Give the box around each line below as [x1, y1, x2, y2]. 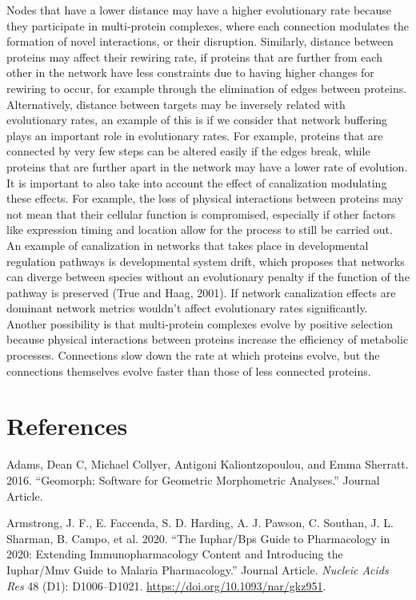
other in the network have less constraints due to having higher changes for [6, 64, 374, 81]
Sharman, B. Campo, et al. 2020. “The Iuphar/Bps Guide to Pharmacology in [6, 530, 390, 546]
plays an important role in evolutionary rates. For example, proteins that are [6, 127, 383, 143]
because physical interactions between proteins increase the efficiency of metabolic [6, 331, 409, 348]
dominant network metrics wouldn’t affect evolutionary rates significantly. [6, 300, 368, 316]
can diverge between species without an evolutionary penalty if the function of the [6, 268, 410, 285]
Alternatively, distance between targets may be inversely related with [6, 95, 346, 112]
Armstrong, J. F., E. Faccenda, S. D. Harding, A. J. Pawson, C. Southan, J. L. [6, 514, 394, 531]
